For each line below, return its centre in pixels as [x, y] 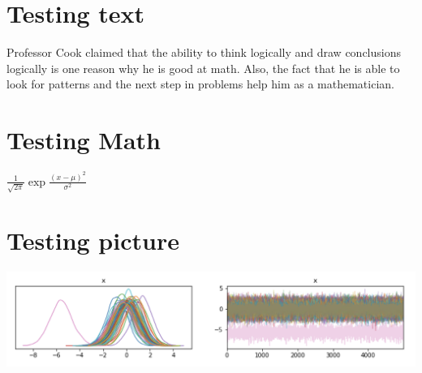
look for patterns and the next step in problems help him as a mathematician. [200, 84]
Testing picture [93, 240]
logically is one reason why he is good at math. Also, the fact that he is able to [203, 68]
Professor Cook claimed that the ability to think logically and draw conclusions [204, 52]
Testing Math [84, 140]
